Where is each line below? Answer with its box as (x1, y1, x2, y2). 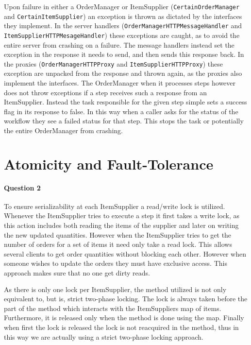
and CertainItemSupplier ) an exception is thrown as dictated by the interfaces (4, 11, 242, 21)
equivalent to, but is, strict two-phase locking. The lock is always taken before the (4, 293, 248, 304)
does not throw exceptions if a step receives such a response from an (4, 87, 207, 97)
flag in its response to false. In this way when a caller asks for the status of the (4, 106, 238, 116)
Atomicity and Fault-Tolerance (4, 154, 214, 173)
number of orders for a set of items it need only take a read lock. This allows (4, 239, 232, 249)
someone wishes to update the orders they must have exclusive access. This (4, 258, 227, 268)
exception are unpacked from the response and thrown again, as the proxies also (4, 68, 242, 78)
